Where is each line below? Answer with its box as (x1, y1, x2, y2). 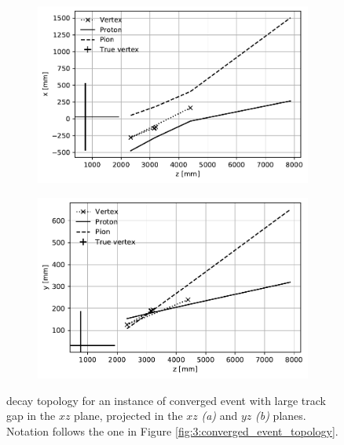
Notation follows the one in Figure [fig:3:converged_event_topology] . (6, 423, 339, 440)
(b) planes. (255, 407, 306, 424)
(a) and (201, 407, 238, 424)
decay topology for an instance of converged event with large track (6, 392, 326, 408)
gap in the (6, 407, 56, 424)
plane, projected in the (74, 407, 183, 424)
